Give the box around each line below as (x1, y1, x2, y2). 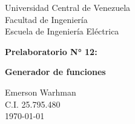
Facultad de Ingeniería (5, 13, 88, 25)
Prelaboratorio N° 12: (5, 45, 97, 57)
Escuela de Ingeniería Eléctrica (5, 25, 119, 38)
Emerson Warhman (5, 85, 76, 98)
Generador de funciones (5, 65, 106, 78)
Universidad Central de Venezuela (5, 1, 131, 13)
